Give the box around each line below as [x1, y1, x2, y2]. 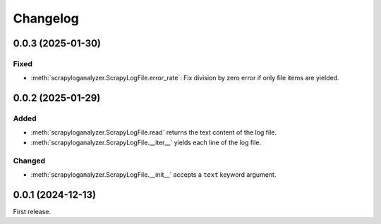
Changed [13, 156, 46, 166]
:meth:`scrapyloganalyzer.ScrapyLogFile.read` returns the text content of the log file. [30, 128, 277, 137]
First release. [13, 207, 52, 216]
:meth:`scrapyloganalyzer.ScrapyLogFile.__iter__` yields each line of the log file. [30, 138, 261, 147]
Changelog [13, 11, 79, 26]
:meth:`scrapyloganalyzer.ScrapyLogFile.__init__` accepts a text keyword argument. [30, 170, 277, 179]
